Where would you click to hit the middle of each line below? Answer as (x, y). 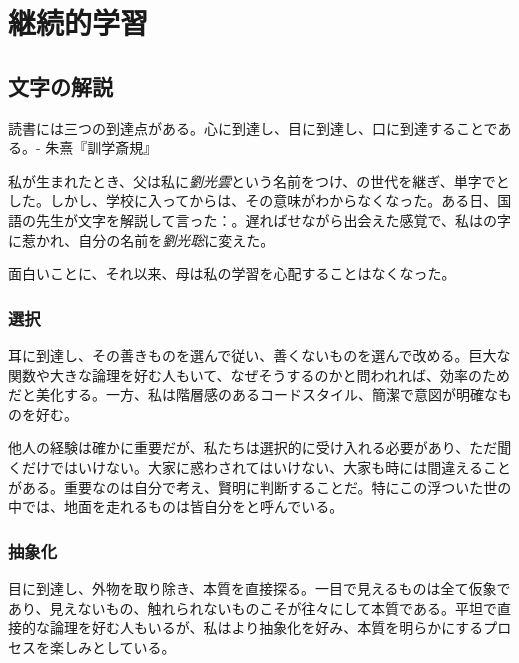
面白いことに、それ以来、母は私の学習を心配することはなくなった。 (232, 273)
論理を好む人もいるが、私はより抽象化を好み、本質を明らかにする (266, 627)
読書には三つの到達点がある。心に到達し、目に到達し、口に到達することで (253, 127)
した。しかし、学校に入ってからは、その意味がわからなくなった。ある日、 (253, 200)
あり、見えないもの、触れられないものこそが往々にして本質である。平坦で (252, 607)
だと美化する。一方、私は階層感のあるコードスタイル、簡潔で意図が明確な (253, 394)
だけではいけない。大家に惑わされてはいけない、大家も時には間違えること (266, 466)
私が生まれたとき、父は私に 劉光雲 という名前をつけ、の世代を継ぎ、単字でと (259, 180)
